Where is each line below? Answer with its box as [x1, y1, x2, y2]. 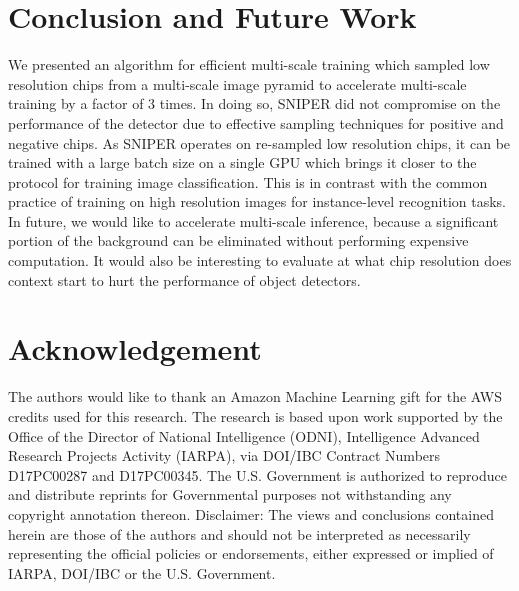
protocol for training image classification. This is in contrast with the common [8, 171, 488, 192]
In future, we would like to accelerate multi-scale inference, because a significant [8, 210, 499, 231]
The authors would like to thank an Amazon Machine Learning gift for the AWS [8, 386, 502, 407]
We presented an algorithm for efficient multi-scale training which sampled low [8, 54, 490, 75]
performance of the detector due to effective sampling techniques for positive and [8, 112, 504, 133]
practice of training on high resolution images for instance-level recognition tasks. [8, 191, 506, 212]
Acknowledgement [8, 328, 262, 369]
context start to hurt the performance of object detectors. [8, 269, 361, 290]
